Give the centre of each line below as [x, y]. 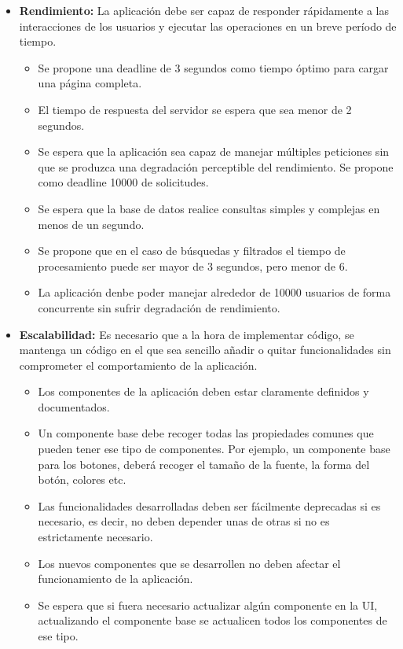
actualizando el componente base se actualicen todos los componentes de [212, 620]
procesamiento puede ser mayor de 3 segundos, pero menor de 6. [193, 265]
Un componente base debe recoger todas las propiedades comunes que [206, 433]
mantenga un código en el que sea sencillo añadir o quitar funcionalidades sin [205, 350]
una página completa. [90, 83]
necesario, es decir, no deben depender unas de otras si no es [184, 521]
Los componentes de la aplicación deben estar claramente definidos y [203, 391]
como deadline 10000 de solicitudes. [123, 182]
